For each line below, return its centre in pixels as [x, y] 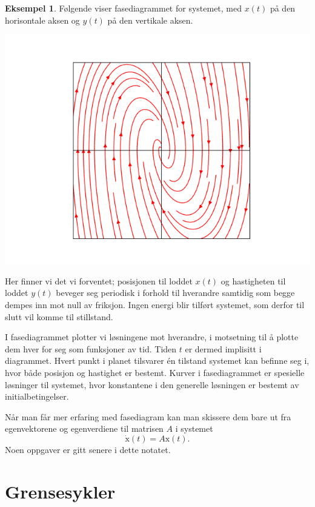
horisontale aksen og [42, 20]
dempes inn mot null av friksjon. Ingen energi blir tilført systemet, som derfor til [155, 304]
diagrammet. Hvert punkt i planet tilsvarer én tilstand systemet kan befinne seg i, [157, 361]
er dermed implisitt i [223, 348]
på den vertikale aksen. [150, 20]
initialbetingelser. [37, 396]
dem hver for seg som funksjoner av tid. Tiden [91, 348]
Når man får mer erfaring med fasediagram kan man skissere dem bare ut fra [148, 416]
